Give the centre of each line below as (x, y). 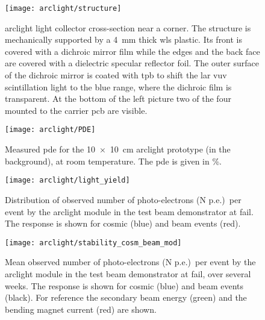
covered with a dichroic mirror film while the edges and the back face (132, 51)
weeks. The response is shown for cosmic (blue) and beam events (124, 285)
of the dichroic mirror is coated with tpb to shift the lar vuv (116, 75)
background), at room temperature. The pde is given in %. (113, 161)
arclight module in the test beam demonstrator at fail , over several (128, 273)
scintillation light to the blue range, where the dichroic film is (118, 86)
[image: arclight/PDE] (50, 130)
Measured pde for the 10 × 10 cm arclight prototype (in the (118, 149)
